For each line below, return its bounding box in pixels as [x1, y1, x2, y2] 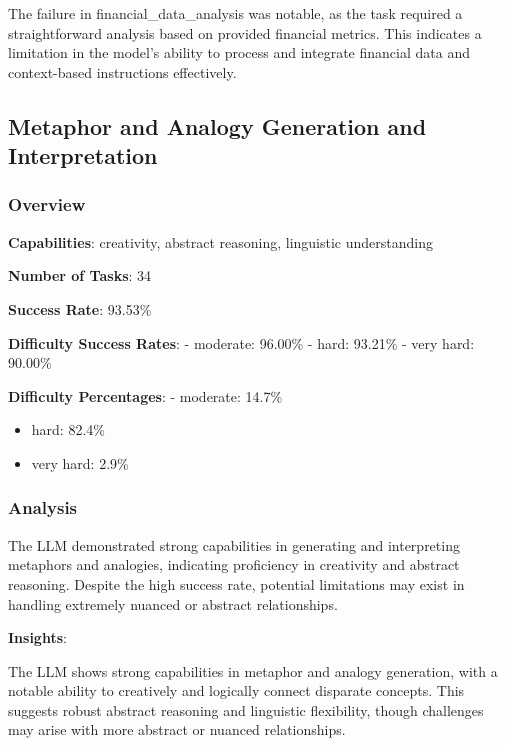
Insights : [8, 627, 67, 648]
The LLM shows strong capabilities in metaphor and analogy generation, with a [8, 660, 498, 681]
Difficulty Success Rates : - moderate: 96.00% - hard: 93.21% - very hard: [8, 332, 475, 353]
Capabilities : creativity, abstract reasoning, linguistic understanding [8, 231, 434, 252]
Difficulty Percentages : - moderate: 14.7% [8, 385, 283, 406]
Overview [8, 192, 86, 217]
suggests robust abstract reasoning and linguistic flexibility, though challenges [8, 699, 484, 720]
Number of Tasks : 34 [8, 265, 152, 286]
